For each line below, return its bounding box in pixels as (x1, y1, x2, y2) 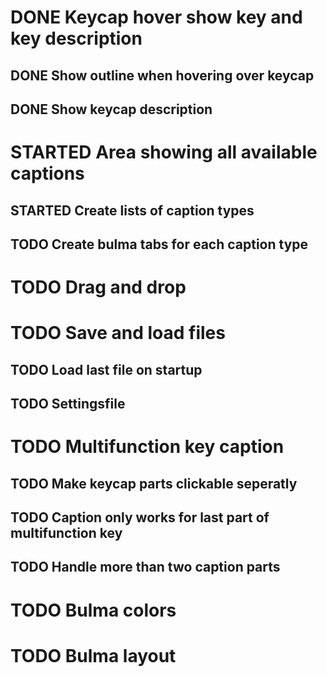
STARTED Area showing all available (10, 141, 318, 164)
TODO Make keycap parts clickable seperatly (10, 475, 298, 492)
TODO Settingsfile (10, 396, 126, 413)
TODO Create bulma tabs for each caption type (10, 236, 309, 253)
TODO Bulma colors (10, 599, 177, 621)
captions (10, 162, 85, 185)
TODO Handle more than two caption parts (10, 559, 281, 576)
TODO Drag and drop (10, 276, 187, 299)
